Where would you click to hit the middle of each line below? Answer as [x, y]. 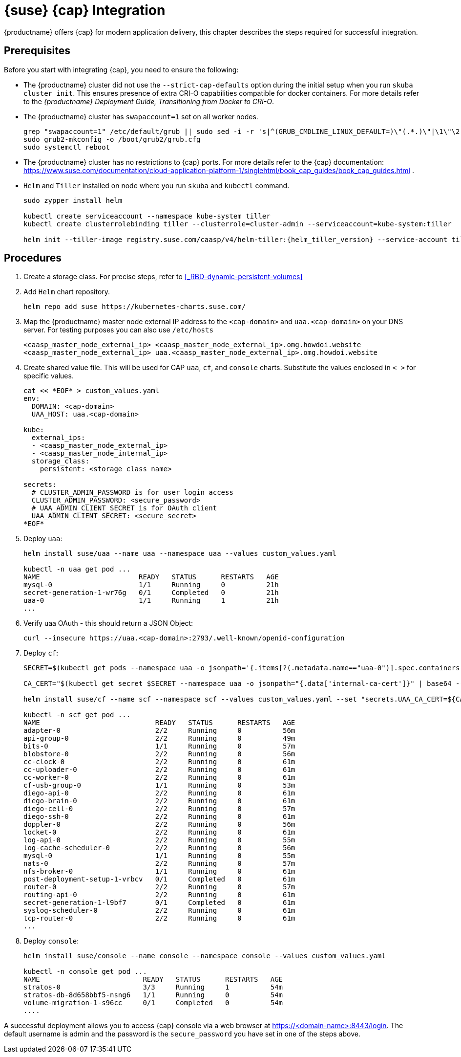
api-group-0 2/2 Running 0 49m [159, 738]
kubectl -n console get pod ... [85, 972]
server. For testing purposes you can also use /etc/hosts [118, 330]
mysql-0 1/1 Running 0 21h [151, 585]
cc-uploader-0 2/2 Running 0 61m [159, 770]
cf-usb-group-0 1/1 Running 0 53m [159, 785]
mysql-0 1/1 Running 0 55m [159, 856]
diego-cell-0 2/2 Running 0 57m [159, 809]
